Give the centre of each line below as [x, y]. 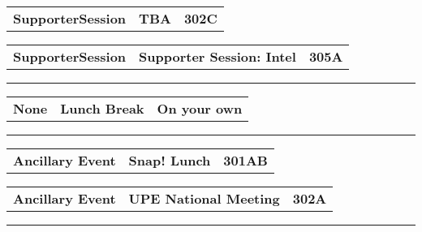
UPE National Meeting [204, 198]
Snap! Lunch [170, 160]
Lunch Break [102, 108]
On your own [200, 108]
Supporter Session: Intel [217, 56]
